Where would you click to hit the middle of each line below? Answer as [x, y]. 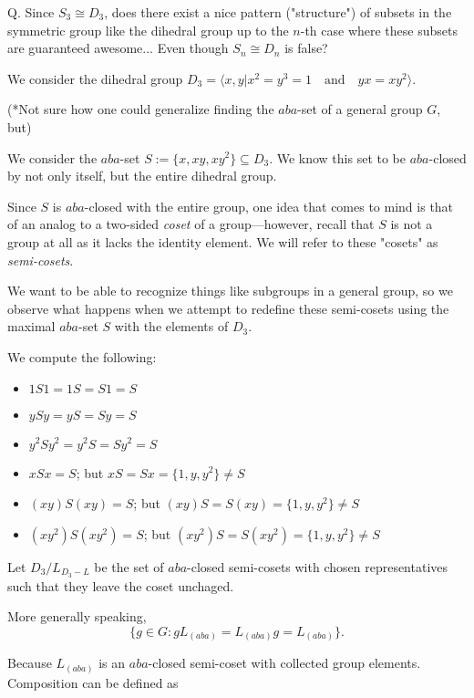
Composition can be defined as [93, 682]
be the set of [129, 566]
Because [30, 663]
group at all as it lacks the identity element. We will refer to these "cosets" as [223, 241]
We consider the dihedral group [95, 78]
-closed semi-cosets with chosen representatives [318, 566]
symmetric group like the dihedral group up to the [148, 30]
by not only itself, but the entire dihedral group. [142, 176]
